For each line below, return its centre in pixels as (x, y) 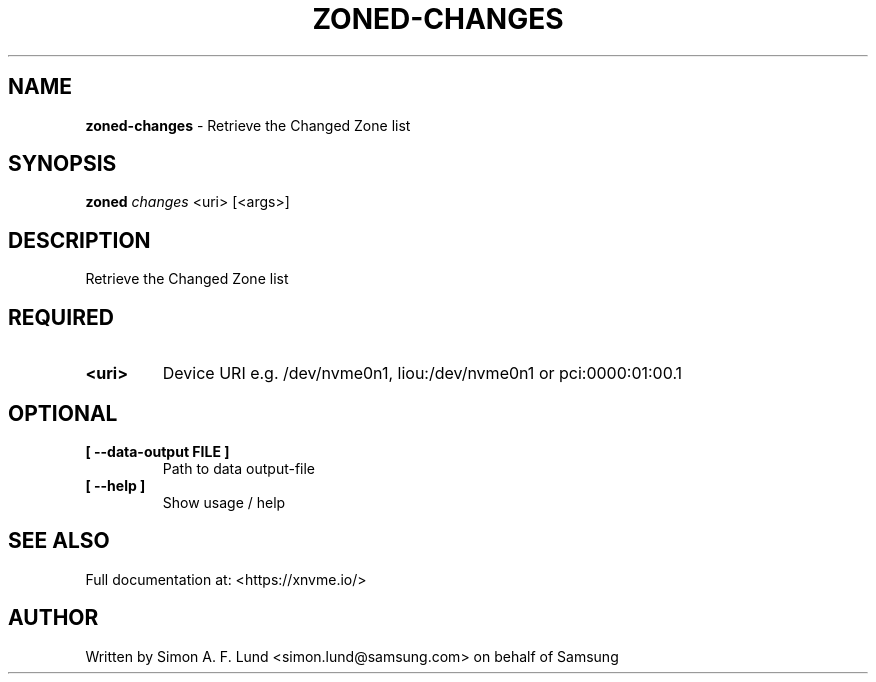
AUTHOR (53, 618)
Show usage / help (224, 502)
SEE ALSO (59, 541)
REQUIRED (61, 317)
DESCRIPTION (79, 240)
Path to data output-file (239, 468)
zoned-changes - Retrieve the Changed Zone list (248, 125)
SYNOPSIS (62, 164)
